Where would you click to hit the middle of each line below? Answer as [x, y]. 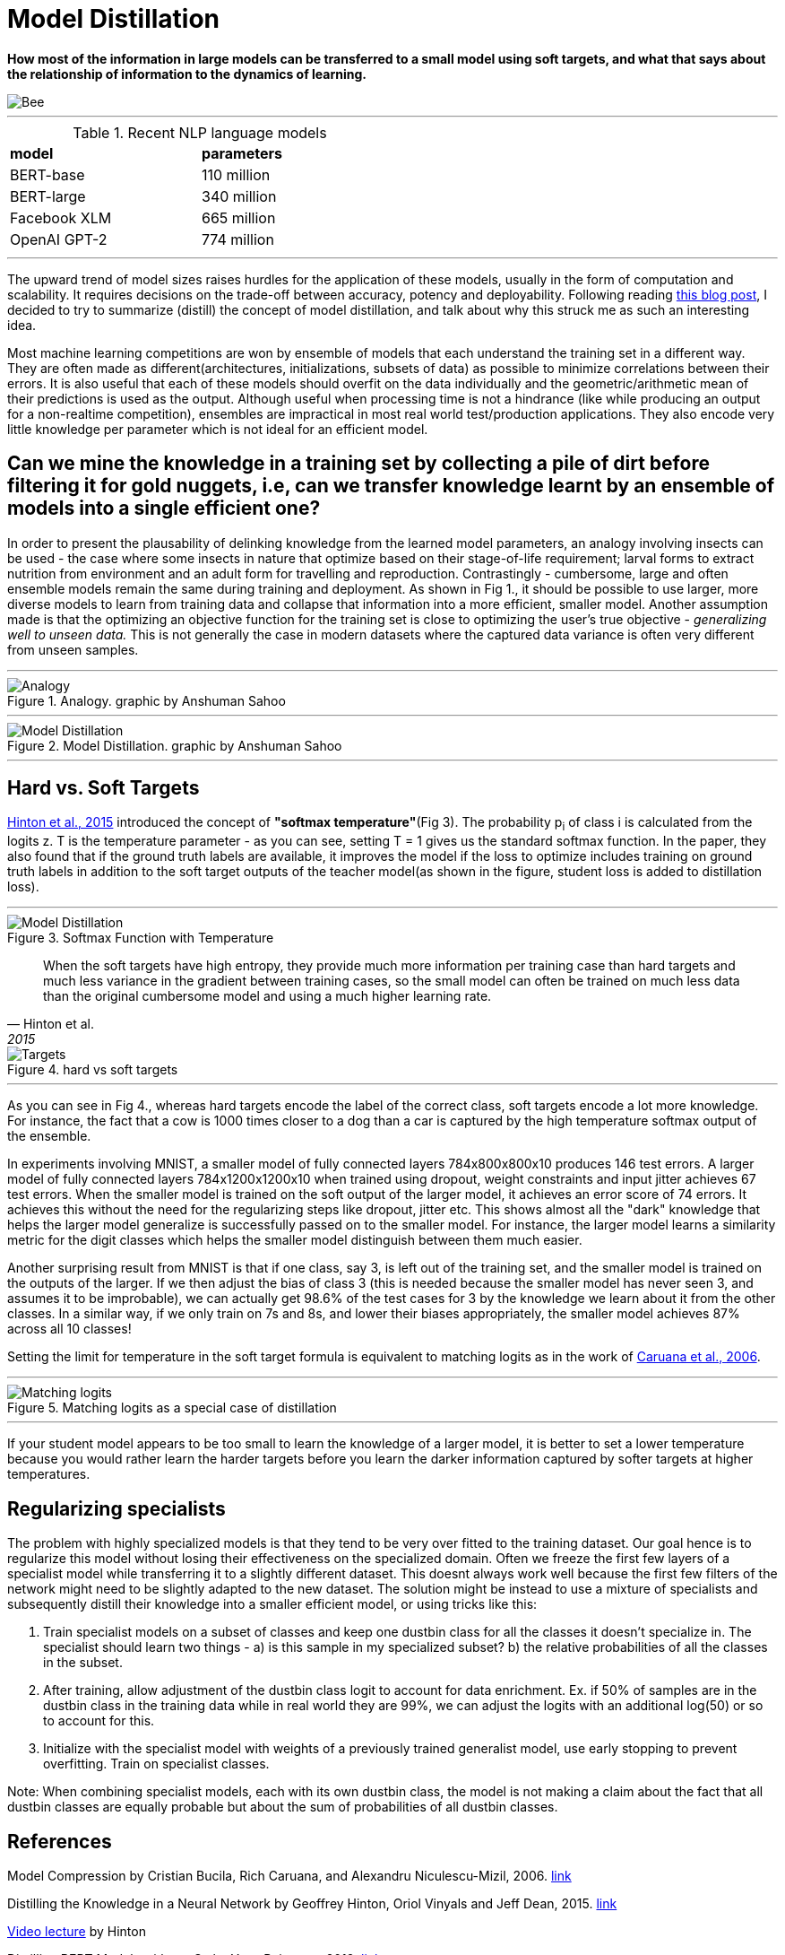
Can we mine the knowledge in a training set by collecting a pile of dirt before [358, 464]
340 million [239, 196]
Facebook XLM [61, 217]
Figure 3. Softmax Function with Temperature [141, 938]
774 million [238, 239]
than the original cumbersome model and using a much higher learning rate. [267, 996]
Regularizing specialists [116, 1508]
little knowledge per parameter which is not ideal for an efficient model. [218, 429]
